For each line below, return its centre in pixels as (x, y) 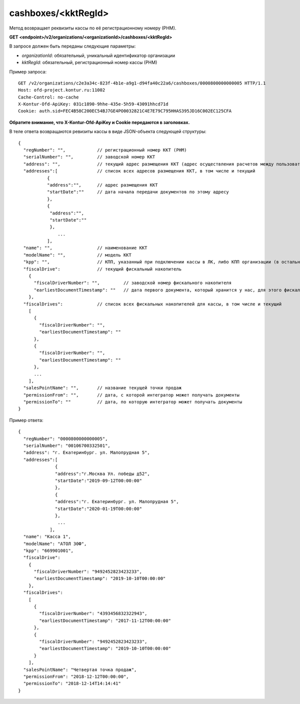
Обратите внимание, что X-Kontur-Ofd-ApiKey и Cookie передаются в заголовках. (99, 122)
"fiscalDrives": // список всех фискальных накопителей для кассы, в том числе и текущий (152, 304)
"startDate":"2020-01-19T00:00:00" (99, 508)
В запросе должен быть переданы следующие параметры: (72, 46)
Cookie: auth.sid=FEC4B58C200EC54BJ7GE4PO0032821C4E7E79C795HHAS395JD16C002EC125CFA (125, 111)
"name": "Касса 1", (47, 537)
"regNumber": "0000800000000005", (65, 438)
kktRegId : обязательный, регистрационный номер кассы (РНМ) (89, 62)
